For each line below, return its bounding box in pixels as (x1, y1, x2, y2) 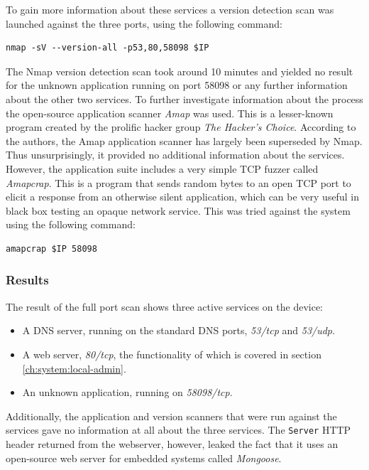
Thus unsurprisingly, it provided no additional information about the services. (6, 147, 345, 162)
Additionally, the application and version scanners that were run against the (6, 408, 337, 423)
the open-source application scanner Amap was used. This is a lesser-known (6, 105, 334, 120)
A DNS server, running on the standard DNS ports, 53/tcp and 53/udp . (22, 323, 335, 338)
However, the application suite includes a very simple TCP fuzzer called (6, 161, 319, 176)
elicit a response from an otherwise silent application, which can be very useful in (6, 189, 359, 204)
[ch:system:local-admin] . (22, 360, 126, 375)
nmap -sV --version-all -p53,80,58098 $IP (6, 43, 209, 53)
